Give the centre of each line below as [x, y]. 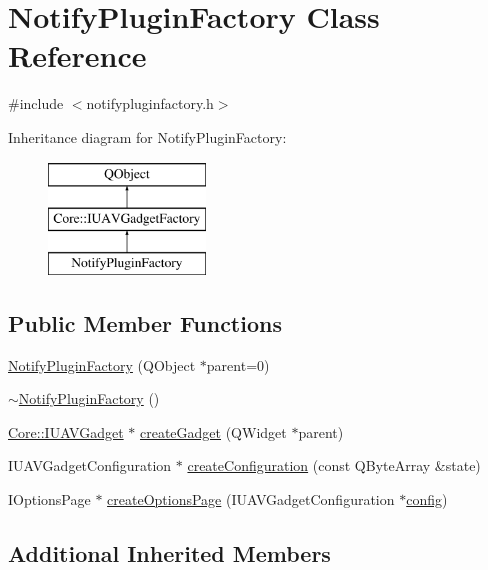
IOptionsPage [49, 499]
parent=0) [238, 364]
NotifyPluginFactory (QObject [102, 364]
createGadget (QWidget [213, 431]
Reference [77, 55]
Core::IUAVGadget [66, 431]
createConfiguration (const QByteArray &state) [334, 465]
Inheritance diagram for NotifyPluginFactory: [147, 136]
